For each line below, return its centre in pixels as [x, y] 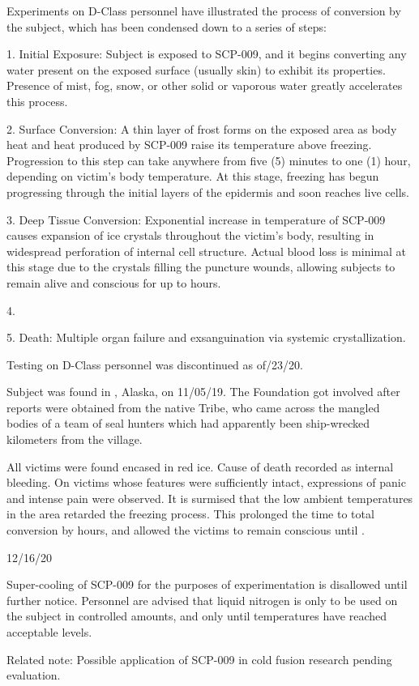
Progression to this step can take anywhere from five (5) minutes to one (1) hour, [209, 160]
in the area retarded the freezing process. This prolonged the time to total [190, 514]
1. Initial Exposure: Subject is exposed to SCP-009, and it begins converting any [207, 54]
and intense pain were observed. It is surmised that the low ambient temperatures [210, 498]
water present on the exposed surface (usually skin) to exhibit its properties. [196, 69]
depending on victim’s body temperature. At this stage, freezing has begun [193, 176]
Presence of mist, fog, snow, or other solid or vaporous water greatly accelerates [205, 85]
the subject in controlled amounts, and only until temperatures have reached [197, 616]
